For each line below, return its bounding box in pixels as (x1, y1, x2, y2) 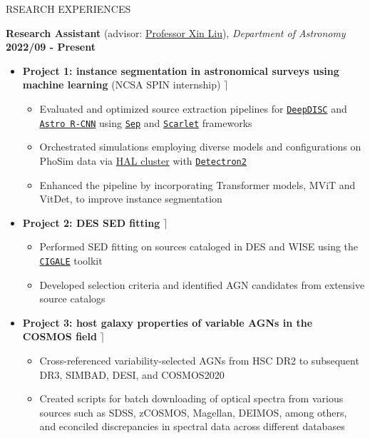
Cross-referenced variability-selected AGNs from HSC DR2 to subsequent (39, 352, 359, 367)
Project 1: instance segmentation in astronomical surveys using (22, 63, 339, 78)
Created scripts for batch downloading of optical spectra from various (39, 391, 344, 406)
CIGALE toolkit (39, 253, 103, 268)
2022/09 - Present (6, 39, 96, 54)
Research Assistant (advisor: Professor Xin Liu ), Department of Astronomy (6, 25, 346, 40)
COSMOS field (22, 329, 97, 344)
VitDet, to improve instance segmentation (39, 191, 222, 206)
